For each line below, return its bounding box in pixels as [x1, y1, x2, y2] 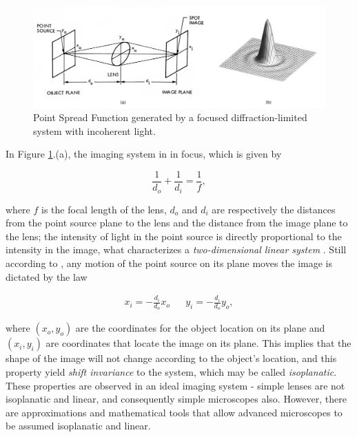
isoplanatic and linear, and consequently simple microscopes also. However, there [6, 392, 347, 406]
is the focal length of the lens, [41, 202, 167, 216]
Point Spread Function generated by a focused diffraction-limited [33, 110, 307, 125]
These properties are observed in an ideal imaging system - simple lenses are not [6, 378, 345, 392]
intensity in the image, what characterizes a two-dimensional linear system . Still [6, 242, 347, 257]
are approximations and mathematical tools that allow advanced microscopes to [6, 405, 343, 419]
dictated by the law [6, 269, 88, 284]
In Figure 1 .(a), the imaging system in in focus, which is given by [6, 147, 282, 161]
